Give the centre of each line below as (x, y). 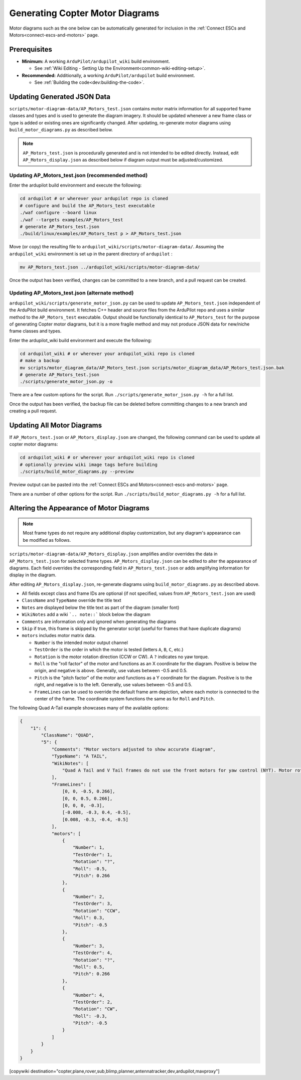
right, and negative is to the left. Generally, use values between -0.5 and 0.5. (113, 685)
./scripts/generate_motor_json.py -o (66, 382)
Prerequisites (31, 49)
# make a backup (40, 361)
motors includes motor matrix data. (59, 636)
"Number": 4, (89, 995)
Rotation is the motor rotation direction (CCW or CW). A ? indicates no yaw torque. (122, 657)
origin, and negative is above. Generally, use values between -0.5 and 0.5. (111, 671)
